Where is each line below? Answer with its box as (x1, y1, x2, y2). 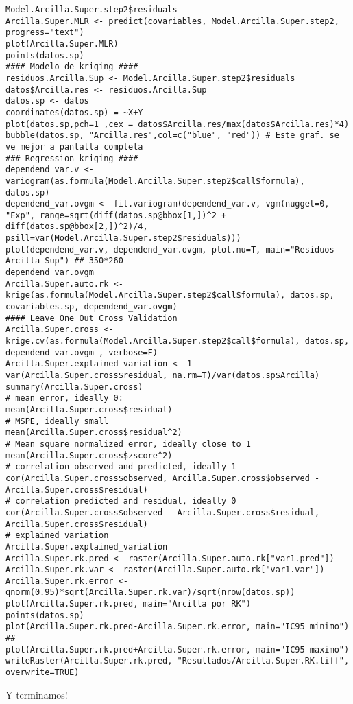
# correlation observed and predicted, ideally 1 (5, 462, 236, 472)
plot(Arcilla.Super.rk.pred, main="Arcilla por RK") (5, 599, 251, 609)
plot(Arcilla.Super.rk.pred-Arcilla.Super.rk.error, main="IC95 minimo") (5, 622, 350, 632)
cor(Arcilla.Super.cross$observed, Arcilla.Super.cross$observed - (5, 473, 320, 483)
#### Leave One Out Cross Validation (5, 313, 178, 323)
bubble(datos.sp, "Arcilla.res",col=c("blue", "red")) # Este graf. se (5, 130, 339, 141)
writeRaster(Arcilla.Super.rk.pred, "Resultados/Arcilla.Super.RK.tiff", (5, 656, 350, 666)
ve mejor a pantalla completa (5, 141, 143, 152)
